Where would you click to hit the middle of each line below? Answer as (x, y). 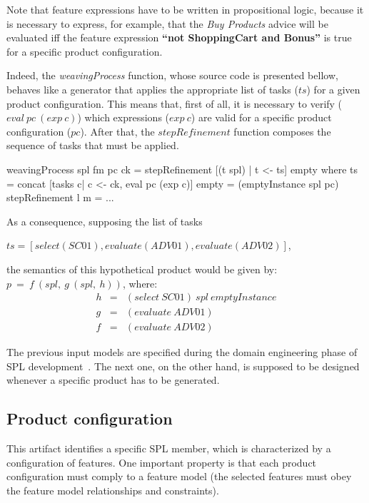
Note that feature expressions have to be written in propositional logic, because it (185, 9)
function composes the (282, 131)
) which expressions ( (123, 117)
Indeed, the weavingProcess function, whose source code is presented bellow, (172, 75)
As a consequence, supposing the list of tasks (105, 221)
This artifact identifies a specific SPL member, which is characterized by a (169, 448)
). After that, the (117, 131)
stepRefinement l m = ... (60, 197)
